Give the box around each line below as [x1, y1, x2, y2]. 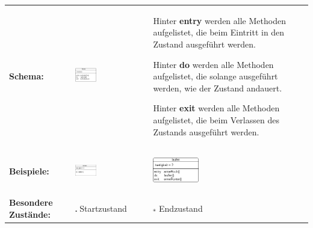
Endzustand [159, 202, 203, 215]
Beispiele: [9, 165, 49, 177]
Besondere [9, 196, 53, 209]
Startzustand [79, 202, 127, 215]
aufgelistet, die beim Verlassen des [153, 113, 279, 126]
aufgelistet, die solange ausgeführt [153, 70, 278, 82]
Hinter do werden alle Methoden [153, 58, 274, 70]
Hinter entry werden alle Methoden [153, 14, 286, 26]
